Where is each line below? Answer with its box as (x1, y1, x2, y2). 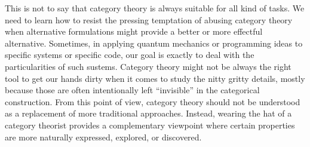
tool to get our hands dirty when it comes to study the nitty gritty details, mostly (5, 72, 305, 84)
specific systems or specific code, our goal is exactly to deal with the (5, 48, 254, 61)
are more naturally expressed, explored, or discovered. (5, 130, 202, 143)
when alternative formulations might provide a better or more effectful (5, 25, 263, 38)
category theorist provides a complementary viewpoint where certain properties (5, 118, 295, 131)
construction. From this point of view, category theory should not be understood (5, 95, 300, 108)
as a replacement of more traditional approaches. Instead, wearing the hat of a (5, 107, 292, 120)
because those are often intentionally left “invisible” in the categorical (5, 84, 260, 96)
